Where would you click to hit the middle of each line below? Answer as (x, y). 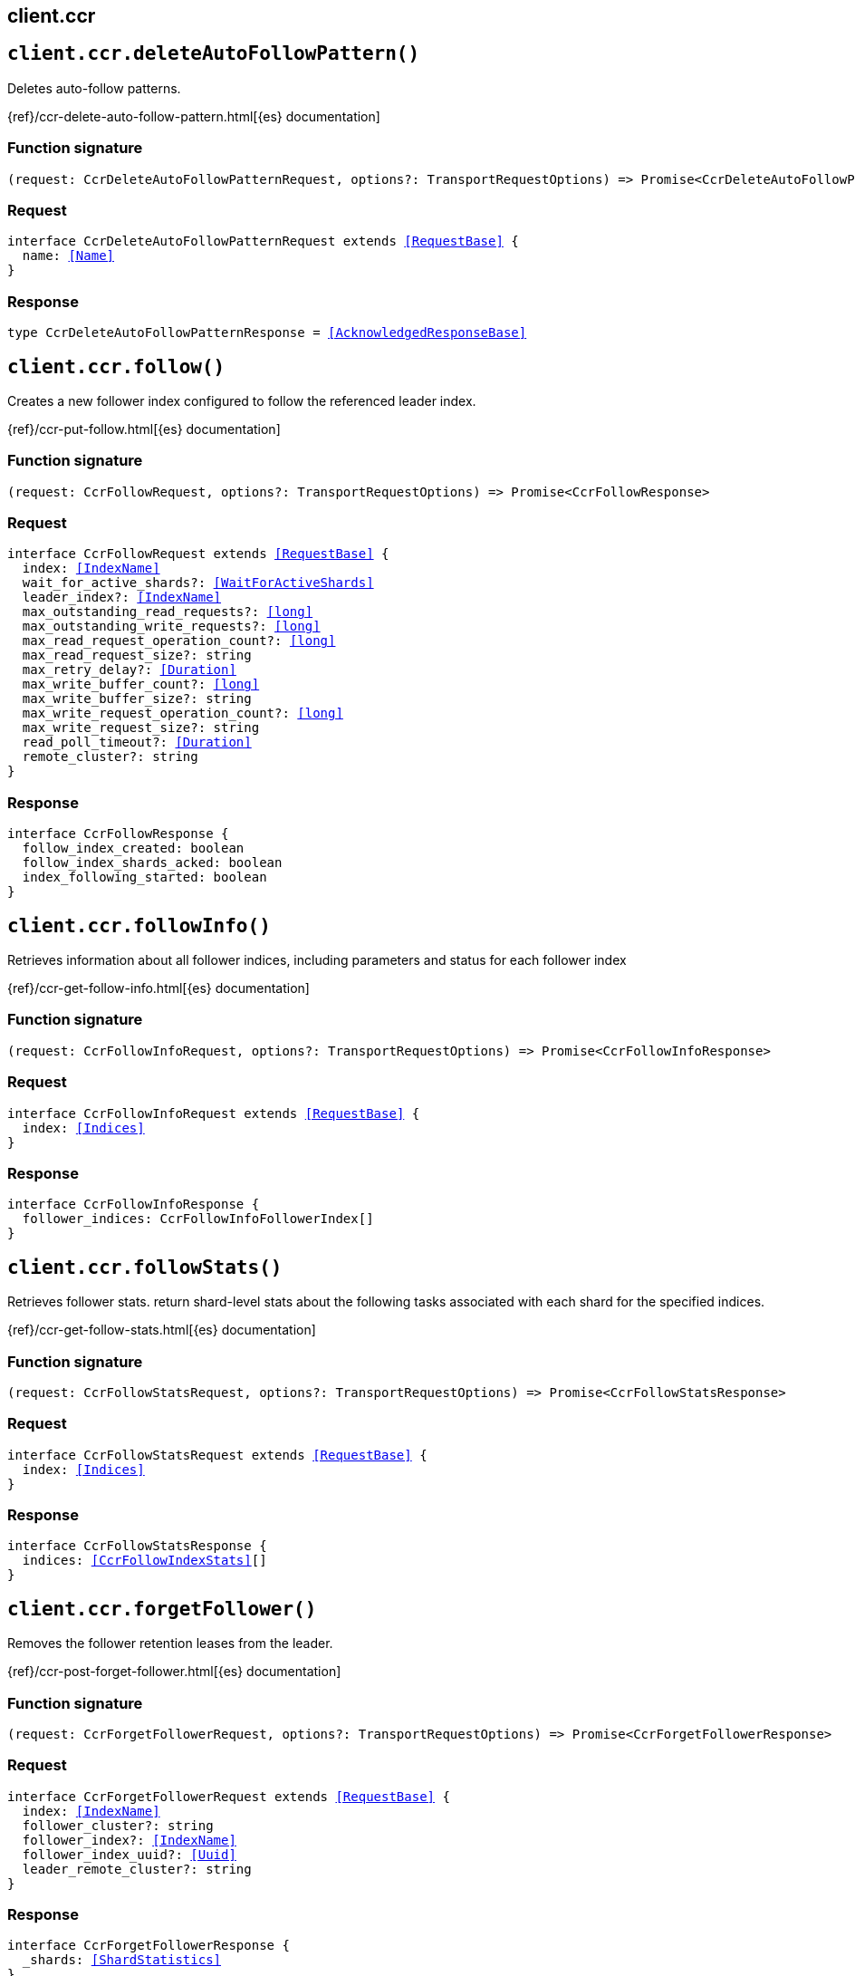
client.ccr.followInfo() (139, 925)
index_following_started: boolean (144, 877)
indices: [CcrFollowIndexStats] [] (144, 1561)
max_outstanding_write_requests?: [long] (171, 627)
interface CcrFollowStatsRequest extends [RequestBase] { (217, 1455)
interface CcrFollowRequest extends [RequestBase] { (198, 554)
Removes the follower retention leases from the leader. (170, 1643)
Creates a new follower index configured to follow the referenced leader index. (242, 400)
